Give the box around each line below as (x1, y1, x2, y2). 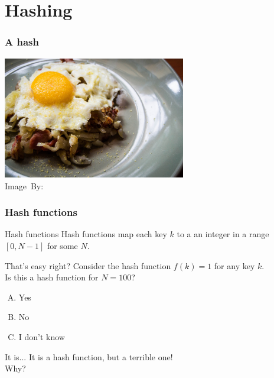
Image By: (5, 179, 44, 192)
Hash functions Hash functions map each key (5, 228, 167, 240)
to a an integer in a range (177, 228, 269, 240)
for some (47, 239, 78, 251)
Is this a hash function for (5, 271, 99, 283)
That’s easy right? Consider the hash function (5, 259, 171, 272)
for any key (214, 259, 255, 272)
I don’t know (18, 330, 65, 343)
